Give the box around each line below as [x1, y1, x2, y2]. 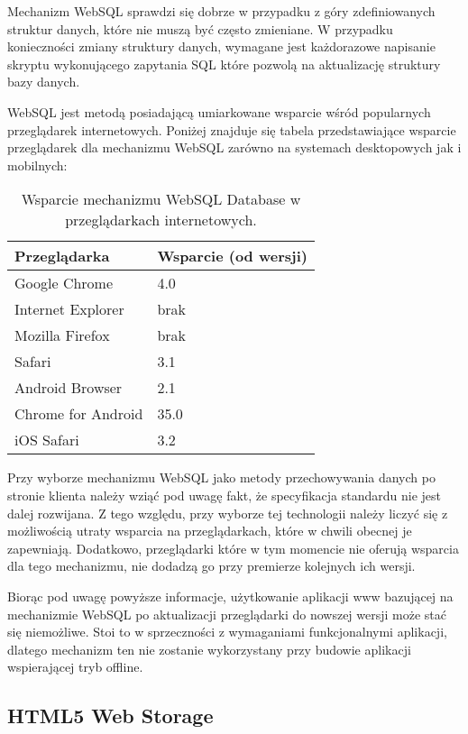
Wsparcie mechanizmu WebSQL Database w [21, 188, 301, 210]
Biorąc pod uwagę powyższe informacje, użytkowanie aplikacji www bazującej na [7, 586, 454, 605]
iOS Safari [14, 429, 79, 451]
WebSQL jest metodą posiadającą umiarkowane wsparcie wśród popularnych [7, 102, 431, 121]
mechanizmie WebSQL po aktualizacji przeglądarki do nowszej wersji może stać [7, 604, 447, 623]
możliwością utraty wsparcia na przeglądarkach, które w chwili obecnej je [7, 521, 412, 540]
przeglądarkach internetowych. [65, 209, 257, 231]
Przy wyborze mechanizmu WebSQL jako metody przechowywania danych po [7, 468, 436, 487]
